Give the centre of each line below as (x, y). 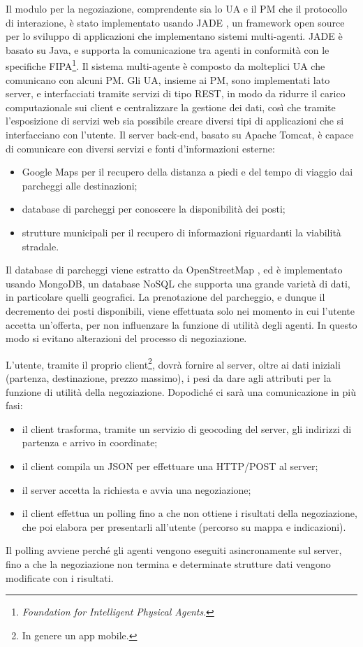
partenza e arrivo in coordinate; (90, 442)
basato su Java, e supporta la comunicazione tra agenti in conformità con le (168, 49)
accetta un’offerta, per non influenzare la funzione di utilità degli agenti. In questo (181, 324)
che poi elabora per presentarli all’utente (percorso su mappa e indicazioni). (184, 526)
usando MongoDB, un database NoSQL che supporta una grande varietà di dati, (178, 283)
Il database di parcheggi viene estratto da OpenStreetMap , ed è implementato (174, 270)
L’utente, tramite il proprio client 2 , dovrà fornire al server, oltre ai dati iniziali (173, 363)
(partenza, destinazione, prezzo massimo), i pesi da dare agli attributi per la (169, 377)
